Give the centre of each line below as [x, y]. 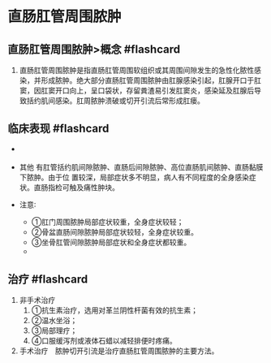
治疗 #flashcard [48, 279]
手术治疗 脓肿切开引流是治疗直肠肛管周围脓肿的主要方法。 [119, 351]
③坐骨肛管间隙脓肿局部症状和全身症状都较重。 [111, 242]
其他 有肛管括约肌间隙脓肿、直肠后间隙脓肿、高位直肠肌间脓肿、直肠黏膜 [141, 167]
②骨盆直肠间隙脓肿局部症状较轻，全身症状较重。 [115, 232]
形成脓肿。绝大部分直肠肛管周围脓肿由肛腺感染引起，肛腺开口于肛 [151, 80]
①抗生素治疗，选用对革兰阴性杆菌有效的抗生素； [115, 310]
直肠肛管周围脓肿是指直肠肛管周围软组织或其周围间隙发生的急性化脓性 [137, 70]
